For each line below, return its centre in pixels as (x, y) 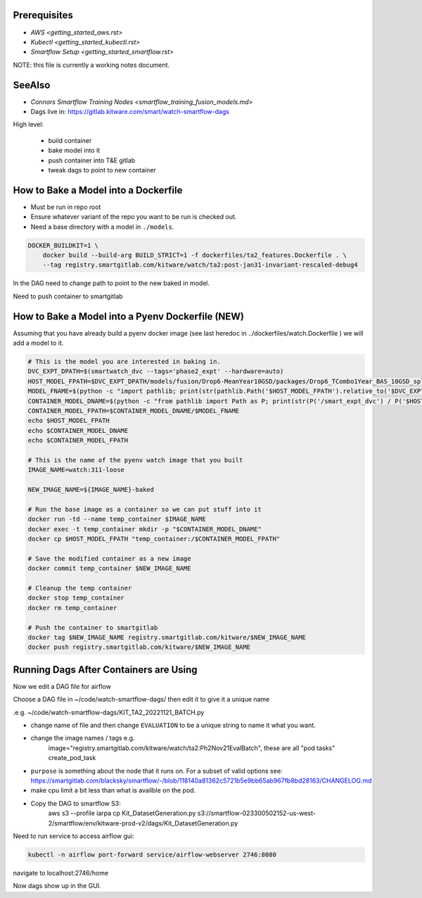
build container (70, 140)
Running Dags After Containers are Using (105, 670)
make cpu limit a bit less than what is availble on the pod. (113, 790)
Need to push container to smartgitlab (68, 296)
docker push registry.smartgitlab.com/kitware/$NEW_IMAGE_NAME (139, 647)
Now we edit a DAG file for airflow (62, 686)
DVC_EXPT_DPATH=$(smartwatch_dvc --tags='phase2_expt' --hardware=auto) (156, 372)
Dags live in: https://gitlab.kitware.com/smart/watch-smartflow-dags (130, 111)
